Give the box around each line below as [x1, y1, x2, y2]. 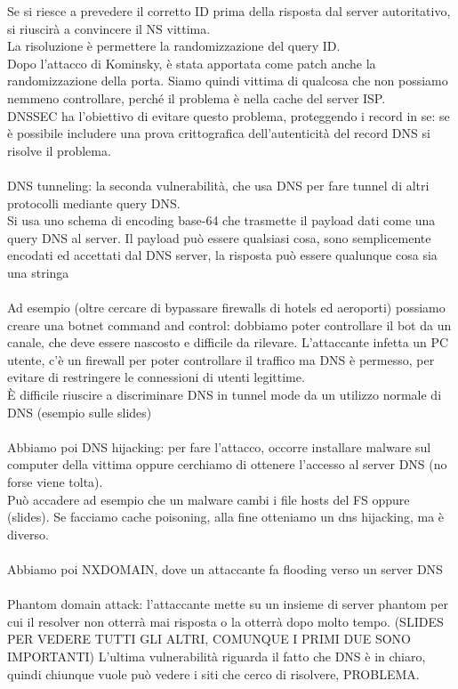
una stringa [7, 263, 69, 281]
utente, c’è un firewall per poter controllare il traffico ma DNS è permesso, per [7, 350, 435, 369]
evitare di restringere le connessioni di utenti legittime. [7, 368, 305, 386]
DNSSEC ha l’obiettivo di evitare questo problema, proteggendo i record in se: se [7, 106, 450, 125]
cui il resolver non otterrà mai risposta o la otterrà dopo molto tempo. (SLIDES [7, 612, 444, 630]
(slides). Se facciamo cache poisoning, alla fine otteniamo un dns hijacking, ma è [7, 507, 445, 526]
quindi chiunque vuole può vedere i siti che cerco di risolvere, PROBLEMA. [7, 664, 420, 683]
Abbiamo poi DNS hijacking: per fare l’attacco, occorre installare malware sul [7, 437, 431, 456]
